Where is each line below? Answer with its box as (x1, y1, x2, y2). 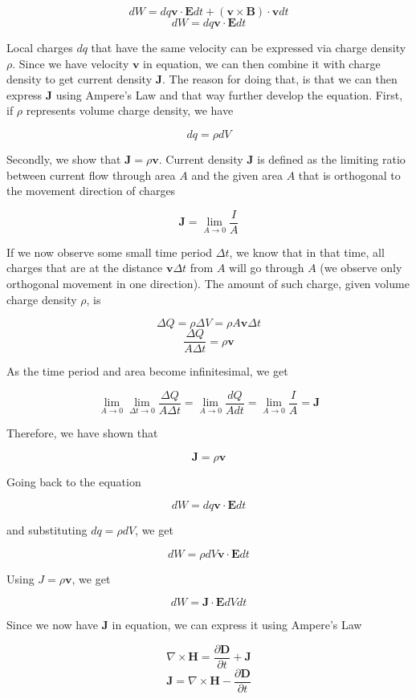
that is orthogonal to (298, 166, 401, 183)
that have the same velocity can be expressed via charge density (91, 39, 406, 55)
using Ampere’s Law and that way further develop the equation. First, (55, 86, 403, 103)
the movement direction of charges (6, 182, 176, 199)
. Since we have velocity (12, 55, 129, 71)
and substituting (6, 522, 88, 538)
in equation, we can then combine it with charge (143, 55, 381, 71)
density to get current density (6, 71, 153, 87)
